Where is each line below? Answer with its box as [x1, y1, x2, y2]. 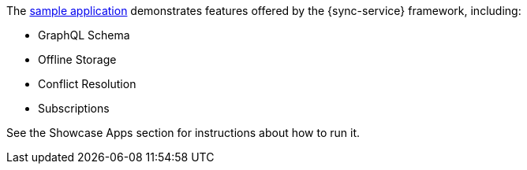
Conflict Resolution [38, 77, 136, 91]
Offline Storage [38, 53, 117, 66]
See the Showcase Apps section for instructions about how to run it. [6, 126, 361, 139]
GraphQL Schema [38, 28, 130, 42]
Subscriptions [38, 102, 110, 115]
